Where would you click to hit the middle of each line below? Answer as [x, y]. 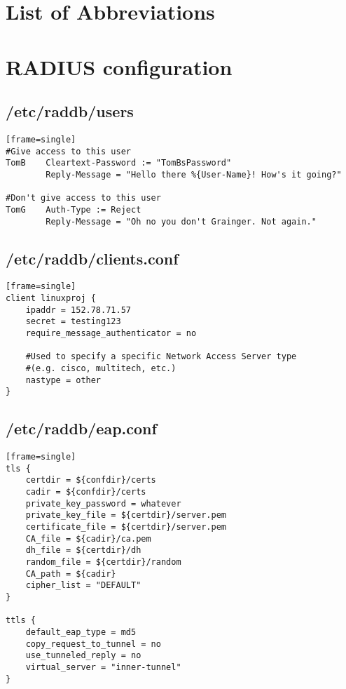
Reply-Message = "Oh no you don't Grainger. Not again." [181, 221]
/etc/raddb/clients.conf [92, 258]
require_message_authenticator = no [111, 334]
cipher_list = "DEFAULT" [83, 586]
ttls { [21, 621]
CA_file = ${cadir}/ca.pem [88, 539]
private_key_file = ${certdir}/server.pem [126, 515]
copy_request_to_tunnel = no [93, 644]
